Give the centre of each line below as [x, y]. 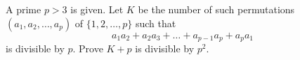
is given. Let [97, 9]
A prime [24, 9]
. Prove [88, 48]
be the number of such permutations [216, 9]
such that [156, 23]
